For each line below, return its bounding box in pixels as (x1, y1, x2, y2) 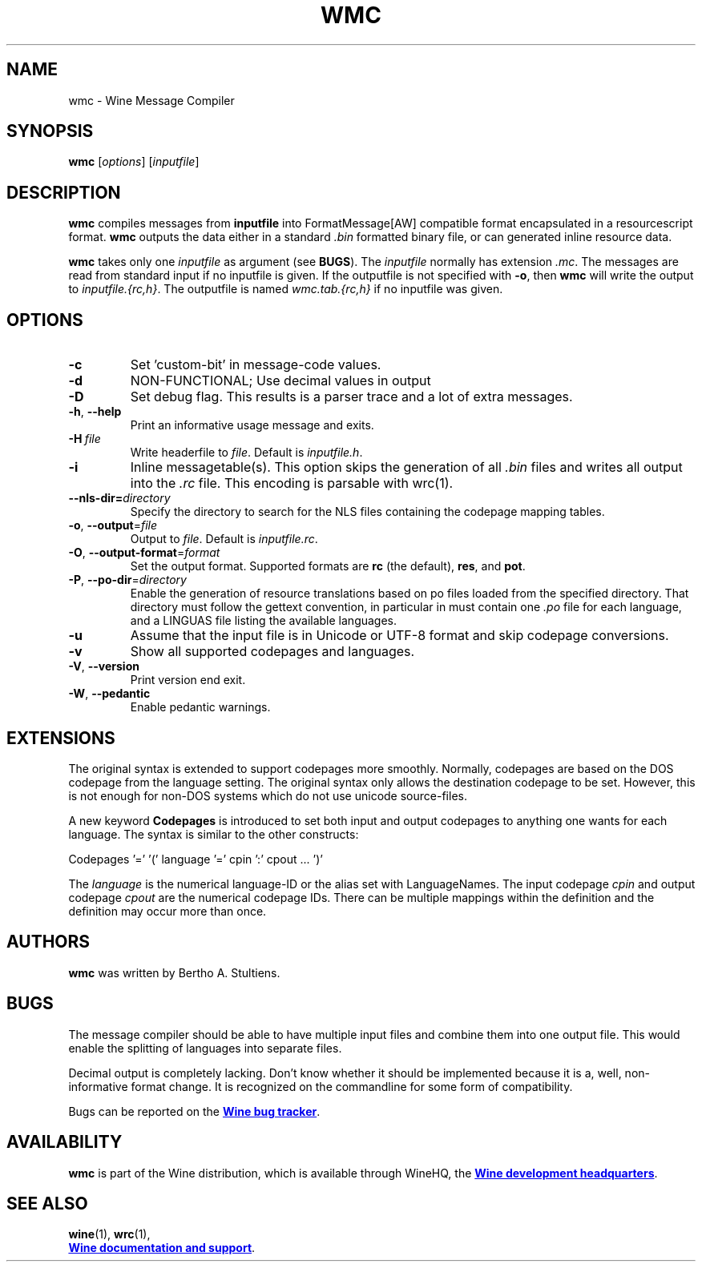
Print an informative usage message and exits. (130, 418, 374, 433)
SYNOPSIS (6, 121, 94, 142)
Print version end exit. (130, 673, 246, 687)
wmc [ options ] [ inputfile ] (68, 155, 200, 169)
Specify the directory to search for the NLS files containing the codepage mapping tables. (130, 505, 605, 519)
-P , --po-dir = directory (68, 573, 187, 587)
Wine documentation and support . (68, 1241, 256, 1255)
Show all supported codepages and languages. (130, 643, 415, 660)
